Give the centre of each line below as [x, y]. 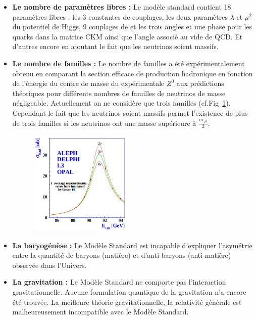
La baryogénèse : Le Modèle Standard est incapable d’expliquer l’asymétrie [132, 245]
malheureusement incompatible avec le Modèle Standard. [100, 312]
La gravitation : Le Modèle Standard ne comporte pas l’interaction [119, 282]
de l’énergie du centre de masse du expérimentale [88, 83]
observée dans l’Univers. [49, 265]
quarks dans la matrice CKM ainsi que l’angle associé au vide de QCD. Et [127, 36]
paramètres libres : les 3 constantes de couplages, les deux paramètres [120, 16]
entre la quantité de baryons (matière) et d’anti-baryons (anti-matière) [122, 255]
